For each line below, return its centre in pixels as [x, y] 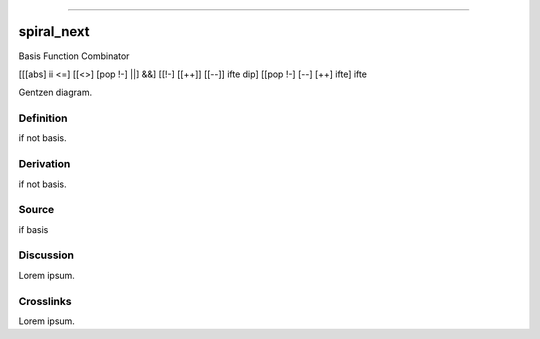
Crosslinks [45, 301]
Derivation [44, 164]
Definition [43, 118]
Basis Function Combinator [74, 56]
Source [36, 210]
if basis [33, 229]
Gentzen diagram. [55, 92]
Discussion [46, 255]
